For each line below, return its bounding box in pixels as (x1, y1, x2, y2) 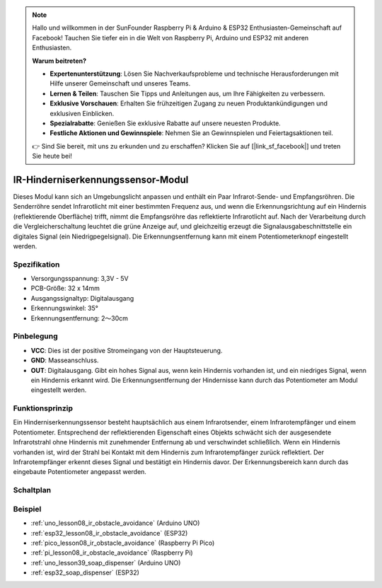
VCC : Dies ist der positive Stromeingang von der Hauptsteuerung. (30, 346, 223, 354)
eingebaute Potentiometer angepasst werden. (13, 468, 146, 476)
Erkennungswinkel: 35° (30, 304, 98, 313)
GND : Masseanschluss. (30, 356, 99, 364)
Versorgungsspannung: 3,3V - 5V (30, 275, 129, 283)
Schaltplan (13, 485, 52, 495)
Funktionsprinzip (13, 403, 74, 413)
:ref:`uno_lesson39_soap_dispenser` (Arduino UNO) (30, 558, 181, 567)
